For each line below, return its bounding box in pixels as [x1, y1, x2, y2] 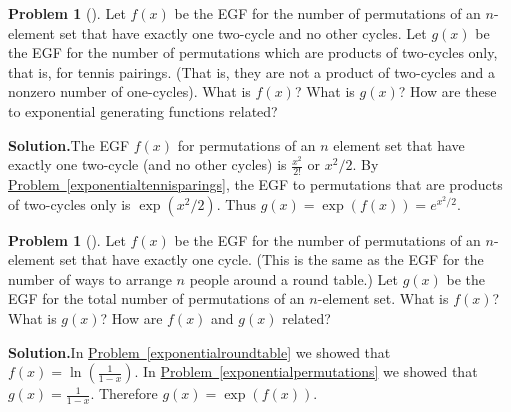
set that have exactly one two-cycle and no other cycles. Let [59, 22, 427, 43]
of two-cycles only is [8, 193, 131, 214]
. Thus [216, 193, 256, 214]
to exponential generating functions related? [8, 100, 278, 121]
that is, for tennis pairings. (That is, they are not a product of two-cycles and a [8, 61, 496, 82]
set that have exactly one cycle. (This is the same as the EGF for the [59, 249, 484, 270]
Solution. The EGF [8, 134, 130, 155]
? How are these [398, 81, 497, 102]
